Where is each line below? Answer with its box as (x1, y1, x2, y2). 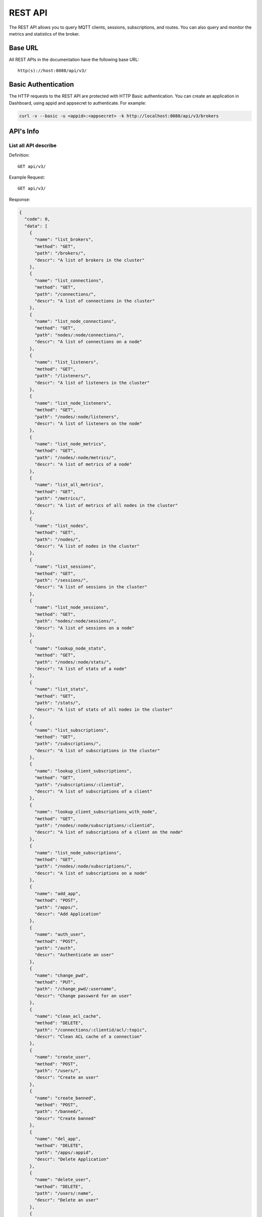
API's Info (9, 127, 39, 135)
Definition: (9, 152, 30, 158)
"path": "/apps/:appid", (34, 1149, 94, 1155)
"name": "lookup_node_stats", (34, 645, 107, 651)
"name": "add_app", (34, 891, 81, 896)
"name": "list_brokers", (34, 237, 94, 242)
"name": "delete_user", (34, 1177, 91, 1182)
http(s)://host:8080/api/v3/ (17, 68, 87, 74)
